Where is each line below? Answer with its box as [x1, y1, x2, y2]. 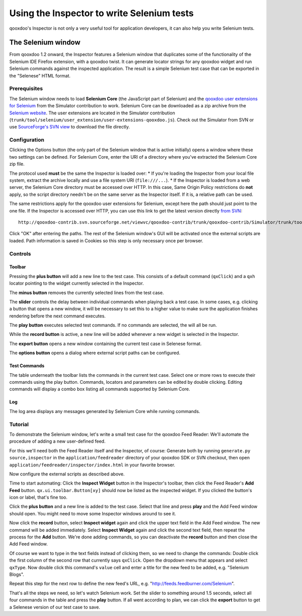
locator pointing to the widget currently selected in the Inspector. [9, 280, 144, 287]
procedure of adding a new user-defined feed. [9, 438, 106, 444]
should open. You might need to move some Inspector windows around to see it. [9, 510, 176, 516]
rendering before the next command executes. [9, 313, 106, 319]
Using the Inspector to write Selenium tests [9, 8, 194, 19]
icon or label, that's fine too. [9, 494, 67, 501]
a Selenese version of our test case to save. [9, 604, 100, 610]
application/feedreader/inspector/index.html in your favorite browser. [9, 461, 176, 468]
